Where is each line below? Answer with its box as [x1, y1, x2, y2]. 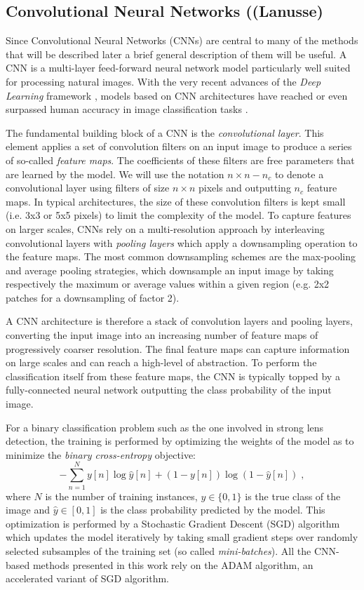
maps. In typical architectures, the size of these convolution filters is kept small [6, 194, 346, 208]
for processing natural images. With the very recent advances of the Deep [6, 74, 321, 88]
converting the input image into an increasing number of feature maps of [6, 328, 318, 342]
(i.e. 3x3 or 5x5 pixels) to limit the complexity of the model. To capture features [6, 208, 351, 222]
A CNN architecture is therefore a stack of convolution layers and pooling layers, [6, 314, 353, 328]
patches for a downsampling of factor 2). [6, 290, 180, 304]
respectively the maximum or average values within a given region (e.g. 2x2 [6, 276, 330, 291]
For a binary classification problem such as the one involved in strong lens [6, 420, 324, 434]
